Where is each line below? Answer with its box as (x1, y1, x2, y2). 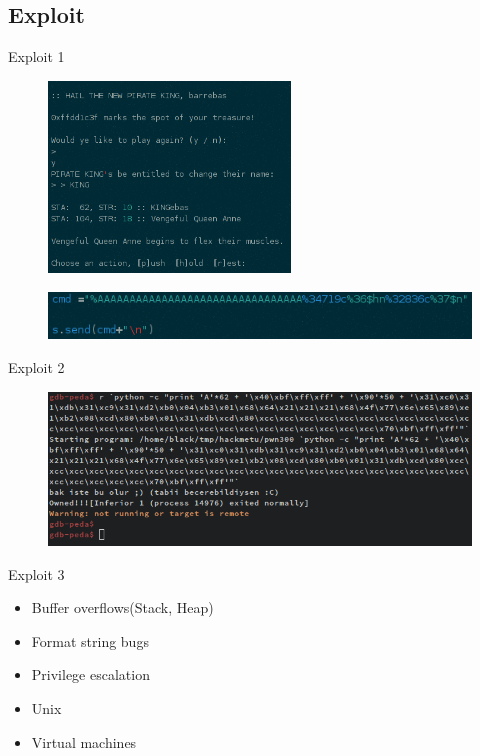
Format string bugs (31, 630, 149, 651)
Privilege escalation (31, 664, 150, 685)
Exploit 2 (8, 356, 65, 377)
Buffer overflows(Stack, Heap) (31, 597, 214, 618)
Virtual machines (31, 731, 137, 752)
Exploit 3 (8, 563, 65, 584)
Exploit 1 (8, 46, 65, 67)
